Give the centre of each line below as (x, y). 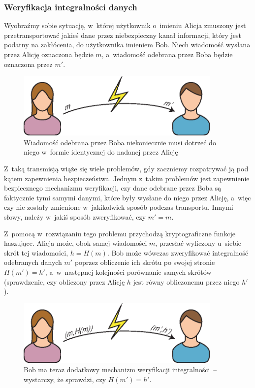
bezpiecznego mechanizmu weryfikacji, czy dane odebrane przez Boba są (113, 188)
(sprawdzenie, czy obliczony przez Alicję (64, 281)
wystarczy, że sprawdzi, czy (65, 379)
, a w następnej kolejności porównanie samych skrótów (128, 272)
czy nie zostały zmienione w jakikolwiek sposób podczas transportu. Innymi (119, 207)
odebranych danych (33, 262)
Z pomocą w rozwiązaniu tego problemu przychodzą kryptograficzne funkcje (120, 233)
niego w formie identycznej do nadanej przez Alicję (101, 152)
